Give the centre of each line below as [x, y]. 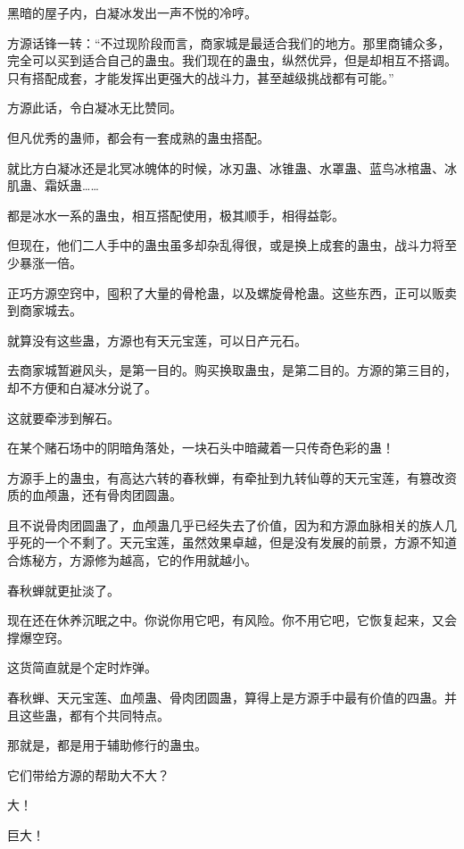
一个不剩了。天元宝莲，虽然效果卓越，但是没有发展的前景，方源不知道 [250, 542]
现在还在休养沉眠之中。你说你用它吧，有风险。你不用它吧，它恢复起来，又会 [232, 620]
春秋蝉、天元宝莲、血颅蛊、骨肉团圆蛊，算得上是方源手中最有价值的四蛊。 [226, 698]
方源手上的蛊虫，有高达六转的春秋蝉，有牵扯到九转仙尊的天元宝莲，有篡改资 [232, 477]
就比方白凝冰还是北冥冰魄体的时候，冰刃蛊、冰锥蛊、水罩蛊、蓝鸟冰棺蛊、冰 [232, 167]
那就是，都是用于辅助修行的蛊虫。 [107, 745]
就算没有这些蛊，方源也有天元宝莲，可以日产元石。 [157, 340]
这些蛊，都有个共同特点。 [94, 715]
